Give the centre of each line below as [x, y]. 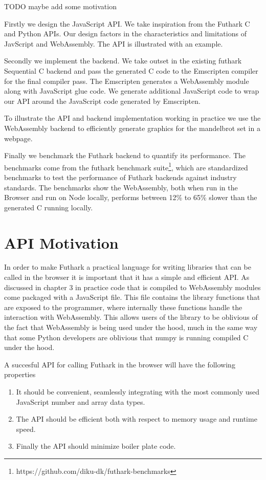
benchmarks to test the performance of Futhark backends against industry [120, 177]
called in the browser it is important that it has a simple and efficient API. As [127, 277]
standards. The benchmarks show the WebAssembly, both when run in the [121, 187]
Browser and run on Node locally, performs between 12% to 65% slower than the [131, 197]
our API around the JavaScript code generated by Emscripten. [102, 101]
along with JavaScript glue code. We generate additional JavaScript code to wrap [132, 91]
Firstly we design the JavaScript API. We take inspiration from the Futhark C [127, 23]
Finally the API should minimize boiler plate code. [96, 446]
